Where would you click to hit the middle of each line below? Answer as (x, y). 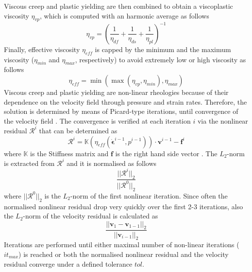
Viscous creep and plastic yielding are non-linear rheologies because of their (116, 92)
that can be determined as (78, 130)
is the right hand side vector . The (166, 153)
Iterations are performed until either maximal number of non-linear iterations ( (122, 245)
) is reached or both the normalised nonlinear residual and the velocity (124, 254)
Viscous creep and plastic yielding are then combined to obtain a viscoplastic (118, 6)
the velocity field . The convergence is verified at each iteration (97, 120)
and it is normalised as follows (112, 163)
